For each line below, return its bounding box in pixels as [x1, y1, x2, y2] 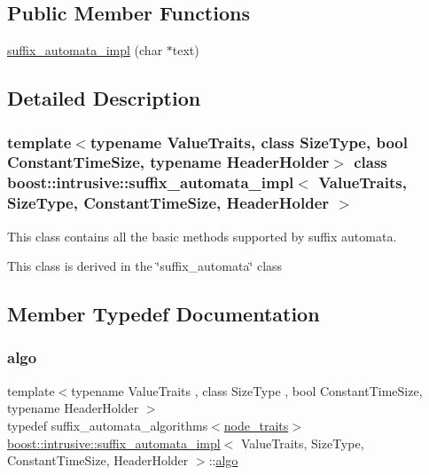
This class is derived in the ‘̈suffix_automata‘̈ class [7, 257, 283, 275]
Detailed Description [7, 84, 201, 112]
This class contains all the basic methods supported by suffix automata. [7, 226, 397, 245]
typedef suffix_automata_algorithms [7, 416, 208, 434]
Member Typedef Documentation [7, 300, 320, 328]
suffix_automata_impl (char [7, 41, 163, 59]
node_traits [223, 416, 289, 434]
